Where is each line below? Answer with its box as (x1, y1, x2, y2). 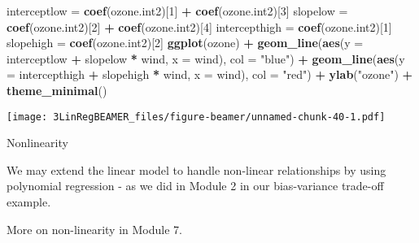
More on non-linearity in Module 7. (7, 220, 182, 237)
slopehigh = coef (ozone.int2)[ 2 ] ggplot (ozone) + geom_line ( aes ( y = (7, 34, 364, 51)
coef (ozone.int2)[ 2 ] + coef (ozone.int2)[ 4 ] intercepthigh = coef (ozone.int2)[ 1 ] (7, 18, 392, 35)
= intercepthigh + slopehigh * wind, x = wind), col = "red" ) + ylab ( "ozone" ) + (7, 66, 413, 83)
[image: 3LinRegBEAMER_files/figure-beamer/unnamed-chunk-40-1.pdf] (7, 111, 386, 123)
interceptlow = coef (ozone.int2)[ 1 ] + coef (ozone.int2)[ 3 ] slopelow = (7, 2, 348, 19)
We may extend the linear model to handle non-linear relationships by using (7, 161, 386, 178)
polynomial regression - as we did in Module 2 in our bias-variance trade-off (7, 177, 384, 194)
